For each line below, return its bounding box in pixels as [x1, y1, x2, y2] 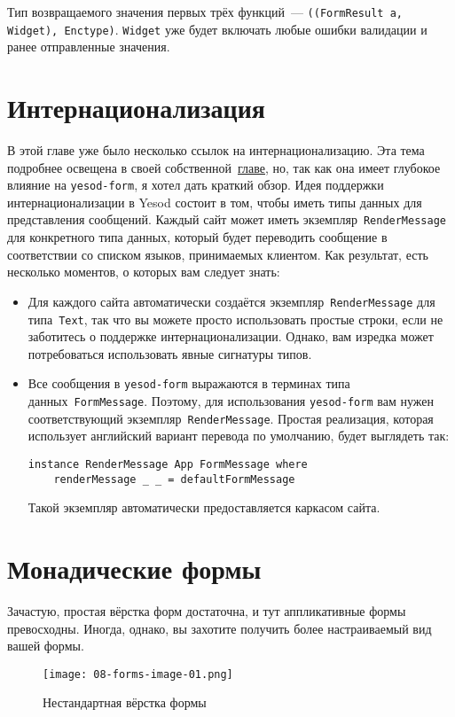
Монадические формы [7, 550, 262, 587]
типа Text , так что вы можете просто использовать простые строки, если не [27, 309, 443, 328]
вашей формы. [7, 636, 84, 655]
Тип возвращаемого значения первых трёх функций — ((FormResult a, [7, 3, 403, 20]
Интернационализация [7, 90, 265, 126]
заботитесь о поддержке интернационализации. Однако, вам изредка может [27, 327, 434, 346]
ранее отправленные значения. [7, 37, 170, 56]
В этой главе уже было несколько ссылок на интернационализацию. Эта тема [7, 141, 425, 160]
